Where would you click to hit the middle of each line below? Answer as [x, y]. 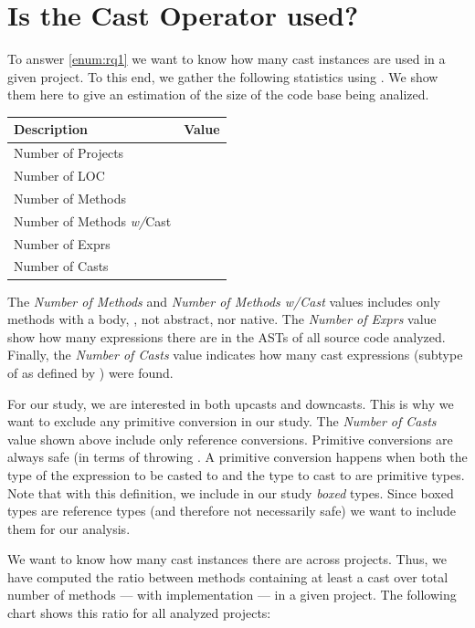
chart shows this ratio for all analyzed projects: [139, 613]
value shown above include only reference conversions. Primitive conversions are [230, 439]
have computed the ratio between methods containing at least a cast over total [228, 576]
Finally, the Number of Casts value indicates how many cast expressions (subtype [235, 355]
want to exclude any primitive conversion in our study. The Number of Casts [222, 421]
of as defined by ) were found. [90, 372]
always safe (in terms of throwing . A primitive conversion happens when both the [237, 457]
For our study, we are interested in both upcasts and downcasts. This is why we [231, 403]
